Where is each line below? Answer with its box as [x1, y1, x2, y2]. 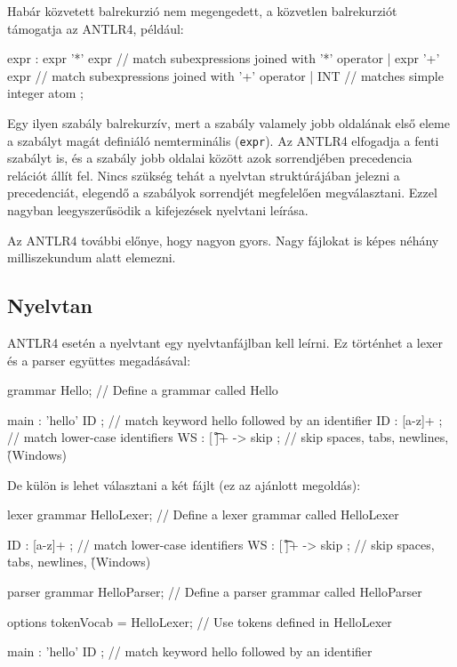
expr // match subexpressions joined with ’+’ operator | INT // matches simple [7, 66, 444, 84]
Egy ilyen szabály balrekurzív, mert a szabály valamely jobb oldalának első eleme [7, 113, 450, 132]
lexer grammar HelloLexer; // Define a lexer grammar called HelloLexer [7, 505, 399, 524]
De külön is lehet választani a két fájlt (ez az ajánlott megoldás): [7, 475, 361, 494]
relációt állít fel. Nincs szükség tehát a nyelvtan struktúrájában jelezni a [7, 165, 400, 184]
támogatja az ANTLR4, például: [7, 19, 184, 37]
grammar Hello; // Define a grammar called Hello [7, 381, 278, 399]
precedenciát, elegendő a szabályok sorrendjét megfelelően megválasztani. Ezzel [7, 183, 437, 202]
